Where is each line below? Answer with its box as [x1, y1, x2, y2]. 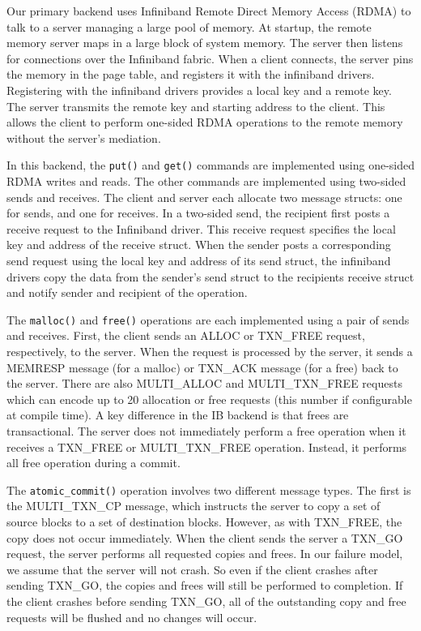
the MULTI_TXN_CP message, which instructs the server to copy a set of [6, 497, 381, 514]
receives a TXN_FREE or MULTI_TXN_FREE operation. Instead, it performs [6, 438, 407, 455]
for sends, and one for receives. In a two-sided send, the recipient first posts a [6, 204, 390, 221]
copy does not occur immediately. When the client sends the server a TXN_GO [6, 529, 403, 546]
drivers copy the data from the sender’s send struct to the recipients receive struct [6, 268, 415, 285]
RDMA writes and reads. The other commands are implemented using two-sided [6, 173, 406, 189]
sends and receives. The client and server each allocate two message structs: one [6, 188, 402, 205]
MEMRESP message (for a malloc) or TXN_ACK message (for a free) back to [6, 358, 398, 376]
